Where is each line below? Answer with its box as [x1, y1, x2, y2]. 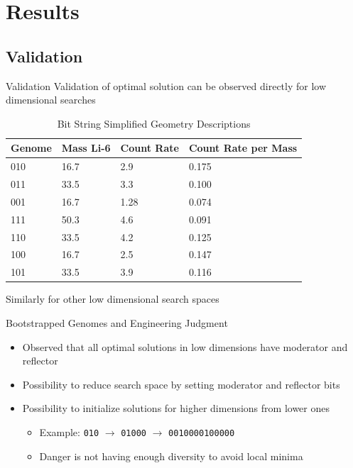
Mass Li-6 [61, 140, 111, 155]
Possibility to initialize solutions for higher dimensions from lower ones [22, 401, 330, 416]
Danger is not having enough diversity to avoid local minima [39, 448, 303, 463]
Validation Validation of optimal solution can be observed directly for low [6, 78, 327, 93]
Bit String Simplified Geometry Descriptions [57, 116, 251, 130]
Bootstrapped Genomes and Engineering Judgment [6, 315, 228, 330]
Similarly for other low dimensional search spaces [6, 291, 219, 306]
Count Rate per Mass [188, 140, 298, 155]
